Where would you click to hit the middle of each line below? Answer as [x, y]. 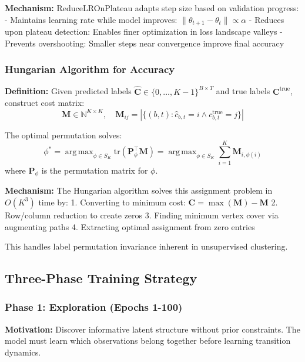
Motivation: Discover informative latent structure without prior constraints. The [152, 329]
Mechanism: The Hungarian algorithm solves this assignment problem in [139, 190]
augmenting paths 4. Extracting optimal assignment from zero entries [130, 226]
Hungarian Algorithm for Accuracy [90, 69]
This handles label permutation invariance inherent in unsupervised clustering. [146, 246]
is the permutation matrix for [95, 170]
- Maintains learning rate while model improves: [91, 19]
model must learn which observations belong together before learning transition [148, 341]
